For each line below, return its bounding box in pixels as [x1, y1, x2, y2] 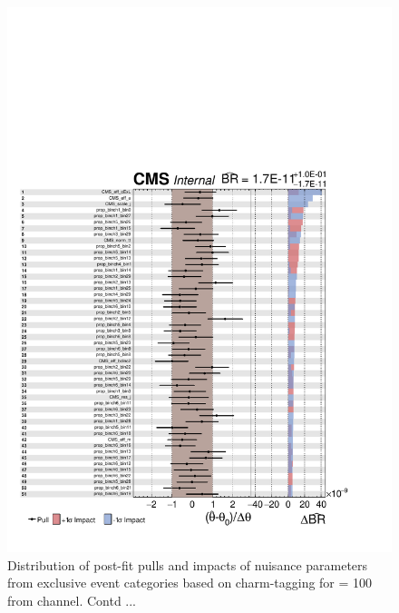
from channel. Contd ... [7, 590, 137, 609]
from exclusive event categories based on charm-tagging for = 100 [7, 573, 373, 592]
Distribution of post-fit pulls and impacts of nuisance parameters [7, 555, 368, 574]
